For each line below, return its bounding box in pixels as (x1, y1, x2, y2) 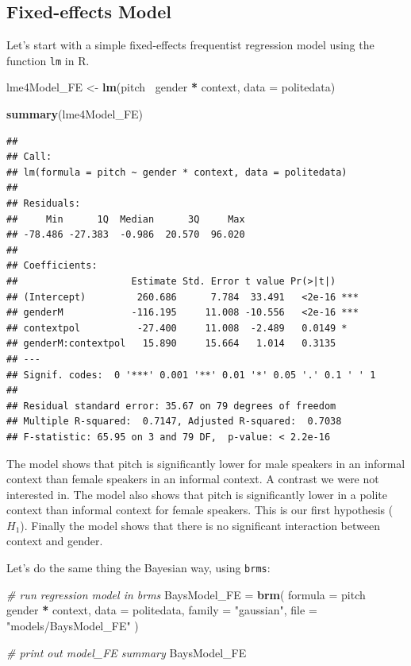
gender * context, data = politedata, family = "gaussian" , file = (6, 602, 317, 618)
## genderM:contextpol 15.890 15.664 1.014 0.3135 (6, 338, 336, 350)
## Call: (6, 151, 52, 163)
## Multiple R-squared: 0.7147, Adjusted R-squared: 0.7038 (6, 416, 342, 428)
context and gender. (6, 532, 103, 549)
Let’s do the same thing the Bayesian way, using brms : (6, 560, 271, 576)
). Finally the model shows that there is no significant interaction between (20, 517, 380, 533)
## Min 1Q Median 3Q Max (6, 213, 245, 225)
